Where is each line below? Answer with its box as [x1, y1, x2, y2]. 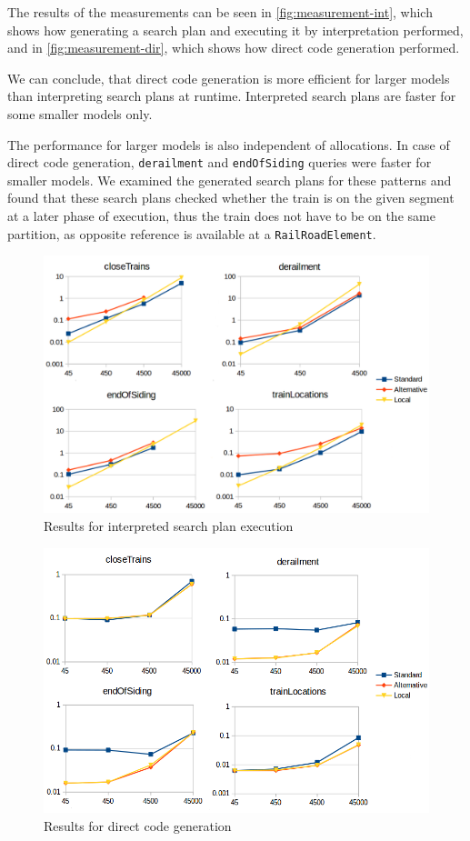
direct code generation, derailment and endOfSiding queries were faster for [7, 153, 432, 172]
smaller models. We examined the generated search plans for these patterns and [7, 170, 452, 189]
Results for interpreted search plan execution [44, 516, 294, 536]
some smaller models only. [7, 104, 153, 123]
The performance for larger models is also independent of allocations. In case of [7, 135, 450, 154]
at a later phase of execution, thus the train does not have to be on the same [7, 206, 435, 225]
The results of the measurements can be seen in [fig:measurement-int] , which [7, 3, 433, 21]
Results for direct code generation [44, 816, 232, 835]
